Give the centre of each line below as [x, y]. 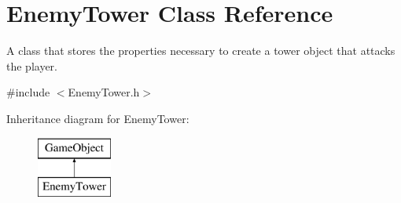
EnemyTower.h [104, 92]
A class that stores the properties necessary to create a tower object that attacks [201, 51]
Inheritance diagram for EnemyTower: [98, 118]
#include [28, 92]
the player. [32, 65]
